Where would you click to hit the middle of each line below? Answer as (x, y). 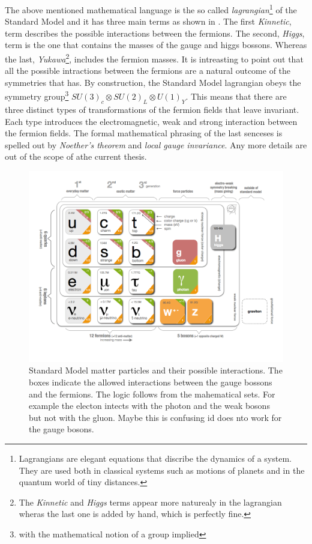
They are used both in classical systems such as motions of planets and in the (162, 470)
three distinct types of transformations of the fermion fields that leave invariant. (152, 109)
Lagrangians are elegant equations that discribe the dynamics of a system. (155, 458)
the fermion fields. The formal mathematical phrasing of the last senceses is (144, 133)
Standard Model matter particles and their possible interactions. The (156, 370)
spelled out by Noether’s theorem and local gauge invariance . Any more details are (156, 144)
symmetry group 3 (37, 95)
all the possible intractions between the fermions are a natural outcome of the (148, 71)
